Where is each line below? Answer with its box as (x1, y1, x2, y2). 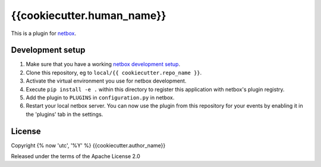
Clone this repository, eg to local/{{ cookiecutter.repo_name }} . (26, 69, 202, 76)
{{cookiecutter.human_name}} (11, 9, 166, 22)
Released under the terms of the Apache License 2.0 (11, 153, 141, 160)
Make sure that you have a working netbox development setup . (26, 61, 181, 68)
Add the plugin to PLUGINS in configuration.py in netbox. (26, 94, 175, 101)
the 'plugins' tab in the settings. (26, 111, 103, 118)
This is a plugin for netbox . (11, 30, 77, 37)
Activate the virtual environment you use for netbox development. (26, 77, 187, 84)
